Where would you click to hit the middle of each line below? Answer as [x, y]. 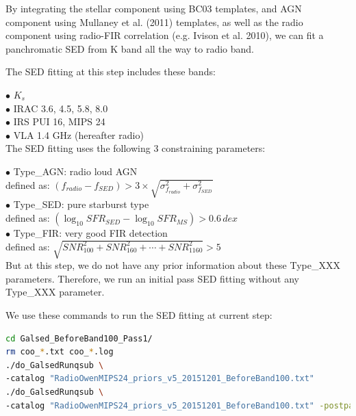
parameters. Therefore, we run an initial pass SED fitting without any [153, 278]
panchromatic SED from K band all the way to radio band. [130, 48]
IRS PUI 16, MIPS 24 [59, 121]
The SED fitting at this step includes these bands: [111, 71]
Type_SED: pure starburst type [81, 204]
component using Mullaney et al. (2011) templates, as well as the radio [154, 22]
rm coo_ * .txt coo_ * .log [60, 352]
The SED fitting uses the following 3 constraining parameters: [136, 148]
